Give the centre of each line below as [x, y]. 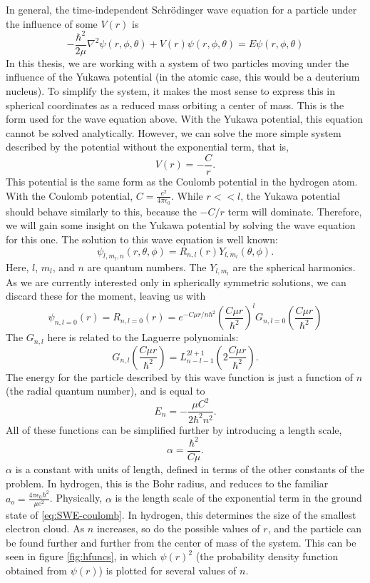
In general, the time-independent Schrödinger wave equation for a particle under [181, 9]
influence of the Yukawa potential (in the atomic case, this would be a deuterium [183, 77]
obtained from [37, 571]
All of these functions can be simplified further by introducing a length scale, [174, 429]
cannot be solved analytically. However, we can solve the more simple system [174, 132]
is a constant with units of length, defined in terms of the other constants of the [190, 469]
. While [187, 195]
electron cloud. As [45, 528]
